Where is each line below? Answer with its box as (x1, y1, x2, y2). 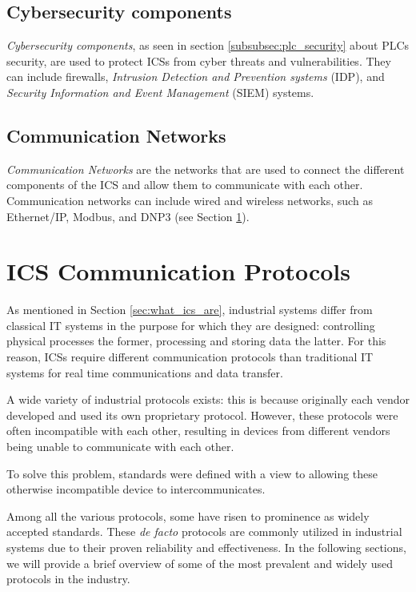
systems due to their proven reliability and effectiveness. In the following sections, (6, 539, 406, 555)
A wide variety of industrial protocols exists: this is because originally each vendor (6, 391, 410, 408)
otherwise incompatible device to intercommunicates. (6, 481, 266, 497)
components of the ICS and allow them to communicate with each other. (6, 176, 363, 193)
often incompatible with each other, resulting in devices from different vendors (6, 422, 390, 439)
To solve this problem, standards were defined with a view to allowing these (6, 465, 378, 481)
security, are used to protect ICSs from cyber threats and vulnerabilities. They (6, 52, 391, 69)
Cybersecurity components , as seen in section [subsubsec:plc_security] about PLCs (6, 37, 410, 54)
